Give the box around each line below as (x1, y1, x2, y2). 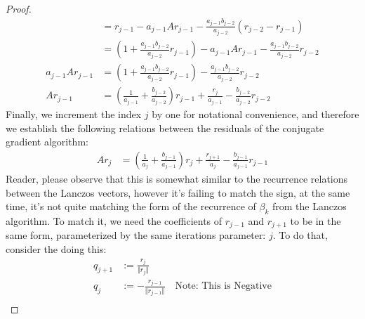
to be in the (290, 213, 341, 228)
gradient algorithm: (6, 134, 88, 149)
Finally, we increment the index (6, 107, 142, 122)
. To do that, (272, 228, 328, 242)
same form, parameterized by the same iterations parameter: (6, 228, 266, 242)
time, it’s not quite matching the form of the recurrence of (6, 199, 256, 214)
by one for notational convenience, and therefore (152, 107, 359, 122)
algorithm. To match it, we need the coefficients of (6, 213, 223, 228)
